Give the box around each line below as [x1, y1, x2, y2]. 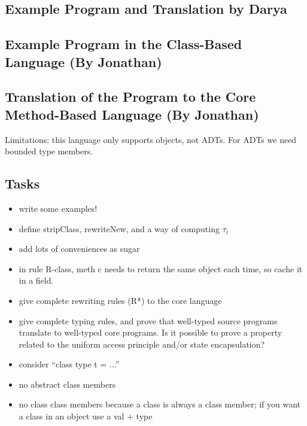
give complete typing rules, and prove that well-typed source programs [19, 314, 278, 327]
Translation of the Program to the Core [5, 87, 256, 106]
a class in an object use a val [19, 410, 124, 422]
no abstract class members [19, 378, 116, 390]
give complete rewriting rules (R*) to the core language [19, 294, 222, 306]
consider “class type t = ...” [19, 358, 120, 370]
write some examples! [19, 202, 98, 214]
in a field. [19, 274, 54, 287]
